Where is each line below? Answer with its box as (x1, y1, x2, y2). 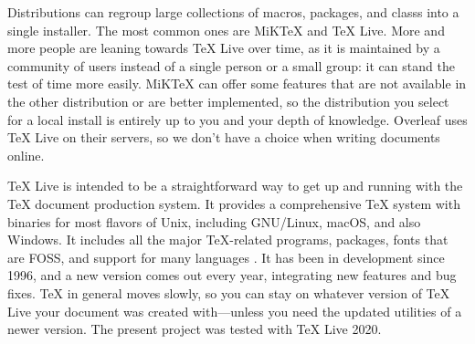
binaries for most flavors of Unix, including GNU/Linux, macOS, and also (7, 212, 421, 231)
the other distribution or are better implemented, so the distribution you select (7, 91, 449, 110)
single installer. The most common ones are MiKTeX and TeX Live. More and (7, 20, 445, 39)
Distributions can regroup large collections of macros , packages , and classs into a (7, 3, 459, 21)
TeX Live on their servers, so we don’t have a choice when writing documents (7, 128, 440, 147)
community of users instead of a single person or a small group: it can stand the (7, 56, 455, 75)
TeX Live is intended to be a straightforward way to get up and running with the (7, 176, 463, 195)
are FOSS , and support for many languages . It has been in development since (7, 247, 445, 266)
